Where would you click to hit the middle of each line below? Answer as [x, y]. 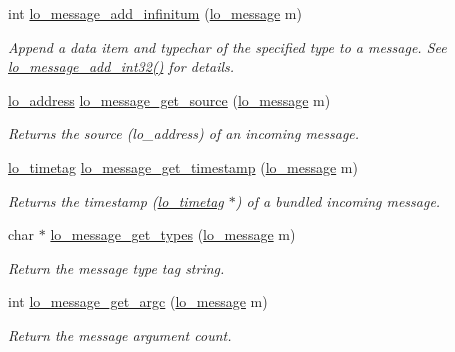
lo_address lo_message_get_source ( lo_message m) [169, 99]
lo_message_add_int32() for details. [121, 66]
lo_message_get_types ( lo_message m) [173, 234]
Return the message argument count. [120, 334]
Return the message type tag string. [116, 267]
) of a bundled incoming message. [338, 200]
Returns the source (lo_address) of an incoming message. [184, 133]
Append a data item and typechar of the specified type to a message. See [227, 46]
